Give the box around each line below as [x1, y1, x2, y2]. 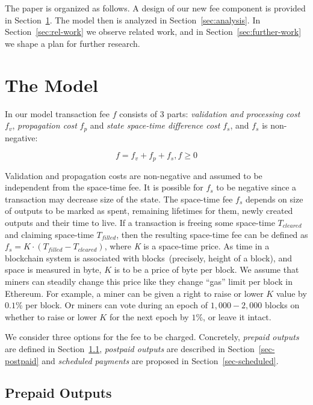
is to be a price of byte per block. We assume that [114, 263, 299, 276]
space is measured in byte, [5, 263, 102, 276]
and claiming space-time [5, 228, 94, 240]
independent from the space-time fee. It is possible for [5, 181, 203, 193]
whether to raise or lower [5, 310, 97, 323]
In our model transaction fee [5, 107, 110, 120]
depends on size [245, 192, 303, 205]
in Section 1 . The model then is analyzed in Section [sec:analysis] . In [5, 13, 261, 26]
